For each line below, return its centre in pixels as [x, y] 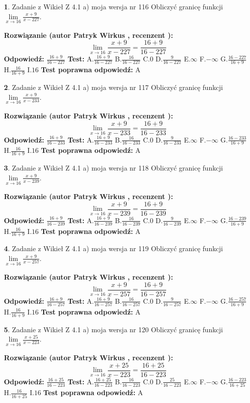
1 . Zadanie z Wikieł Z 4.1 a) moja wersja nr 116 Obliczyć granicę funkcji [113, 6]
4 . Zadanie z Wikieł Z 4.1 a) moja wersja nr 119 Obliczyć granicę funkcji [113, 248]
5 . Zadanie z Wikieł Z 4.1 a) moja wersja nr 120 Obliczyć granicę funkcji [113, 329]
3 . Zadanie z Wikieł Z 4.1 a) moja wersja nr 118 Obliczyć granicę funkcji [113, 168]
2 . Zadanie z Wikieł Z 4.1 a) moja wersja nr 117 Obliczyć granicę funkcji [113, 87]
